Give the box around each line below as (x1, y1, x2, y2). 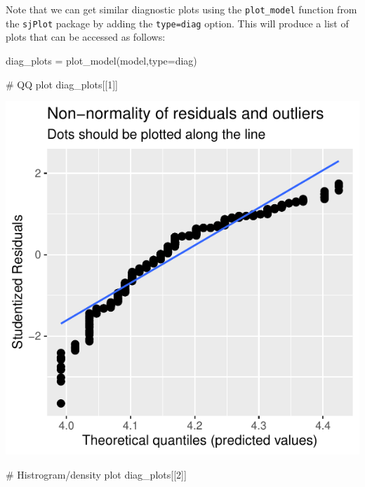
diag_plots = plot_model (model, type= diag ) (6, 53, 197, 67)
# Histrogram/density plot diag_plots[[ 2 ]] (6, 467, 187, 481)
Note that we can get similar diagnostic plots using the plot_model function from (6, 2, 357, 16)
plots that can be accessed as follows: (6, 29, 166, 44)
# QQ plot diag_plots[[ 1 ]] (6, 76, 118, 91)
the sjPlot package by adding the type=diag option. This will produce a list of (6, 15, 349, 30)
